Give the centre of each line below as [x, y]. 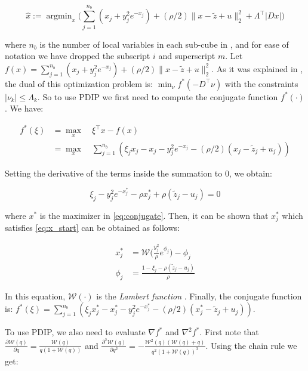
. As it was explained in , [257, 68]
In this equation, [35, 296]
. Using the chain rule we [251, 345]
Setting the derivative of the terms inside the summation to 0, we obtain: [138, 173]
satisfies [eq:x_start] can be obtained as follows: [92, 228]
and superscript [187, 56]
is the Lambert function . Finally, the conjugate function [199, 296]
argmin [59, 16]
